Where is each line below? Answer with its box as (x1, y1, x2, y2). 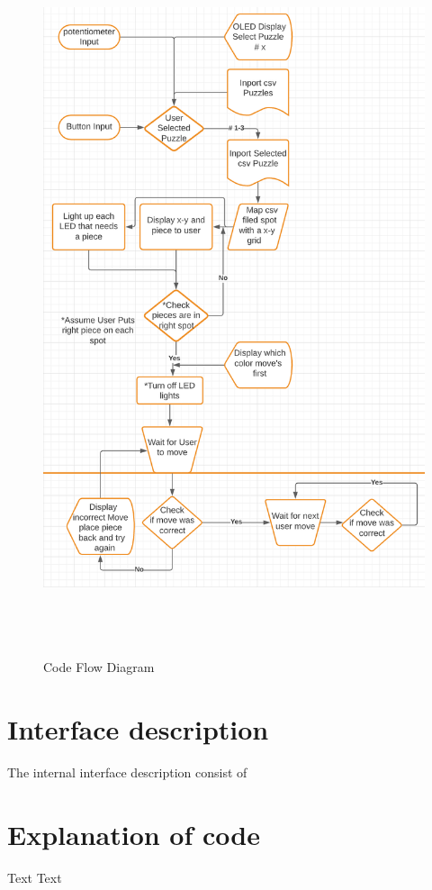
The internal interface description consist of (7, 763, 247, 781)
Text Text (7, 867, 62, 886)
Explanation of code (7, 815, 260, 852)
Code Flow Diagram (43, 658, 155, 677)
